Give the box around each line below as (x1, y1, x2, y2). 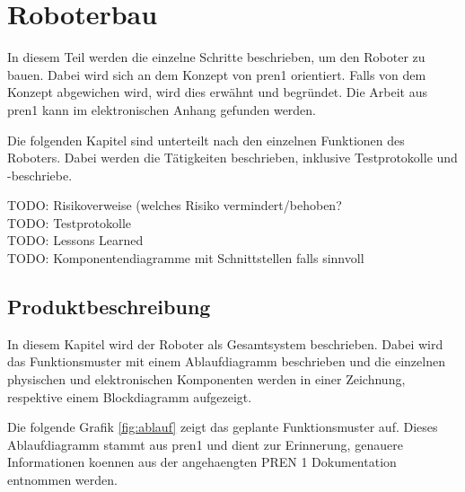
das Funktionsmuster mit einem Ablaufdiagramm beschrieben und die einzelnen (7, 352, 445, 371)
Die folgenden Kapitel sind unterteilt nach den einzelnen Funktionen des (7, 130, 405, 149)
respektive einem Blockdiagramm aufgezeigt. (7, 387, 252, 406)
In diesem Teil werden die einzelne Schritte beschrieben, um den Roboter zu (7, 48, 426, 66)
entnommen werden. (7, 470, 118, 489)
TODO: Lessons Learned (7, 231, 144, 250)
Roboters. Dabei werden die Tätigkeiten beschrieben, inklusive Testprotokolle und (7, 148, 458, 167)
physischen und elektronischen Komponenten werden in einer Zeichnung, (7, 370, 406, 389)
